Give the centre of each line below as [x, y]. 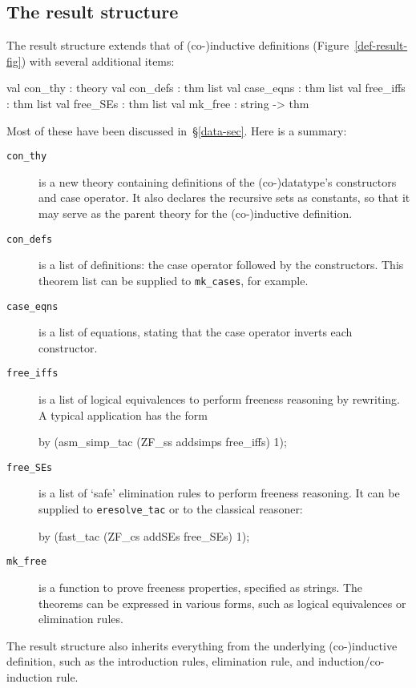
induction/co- [351, 661]
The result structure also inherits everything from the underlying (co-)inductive [202, 645]
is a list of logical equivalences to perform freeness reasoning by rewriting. [220, 399]
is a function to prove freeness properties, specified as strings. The [201, 587]
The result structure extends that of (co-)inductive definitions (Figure [178, 45]
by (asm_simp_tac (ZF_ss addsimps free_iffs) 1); [163, 442]
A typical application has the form [123, 414]
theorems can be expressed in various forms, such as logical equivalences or [222, 603]
